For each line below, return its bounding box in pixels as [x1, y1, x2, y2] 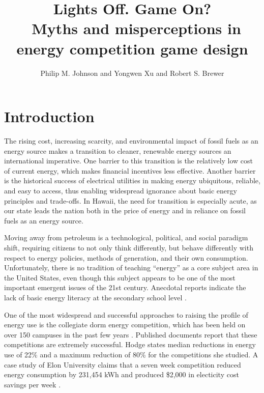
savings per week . [4, 379, 61, 389]
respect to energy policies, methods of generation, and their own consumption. [4, 252, 248, 263]
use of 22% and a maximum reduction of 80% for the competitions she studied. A [4, 349, 258, 359]
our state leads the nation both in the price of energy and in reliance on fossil [4, 205, 246, 216]
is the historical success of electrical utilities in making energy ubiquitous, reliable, [4, 175, 260, 186]
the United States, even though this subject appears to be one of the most [4, 272, 236, 283]
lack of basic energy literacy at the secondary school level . [4, 292, 187, 302]
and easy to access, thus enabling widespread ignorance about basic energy [4, 185, 237, 195]
